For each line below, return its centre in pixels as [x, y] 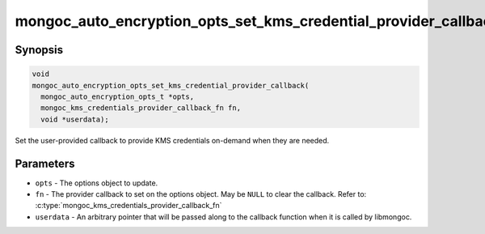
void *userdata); [75, 119]
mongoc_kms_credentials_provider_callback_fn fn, [141, 108]
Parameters [45, 163]
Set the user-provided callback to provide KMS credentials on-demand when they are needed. [172, 140]
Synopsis [39, 50]
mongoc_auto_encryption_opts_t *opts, [117, 96]
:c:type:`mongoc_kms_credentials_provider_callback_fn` [129, 206]
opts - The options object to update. [97, 183]
